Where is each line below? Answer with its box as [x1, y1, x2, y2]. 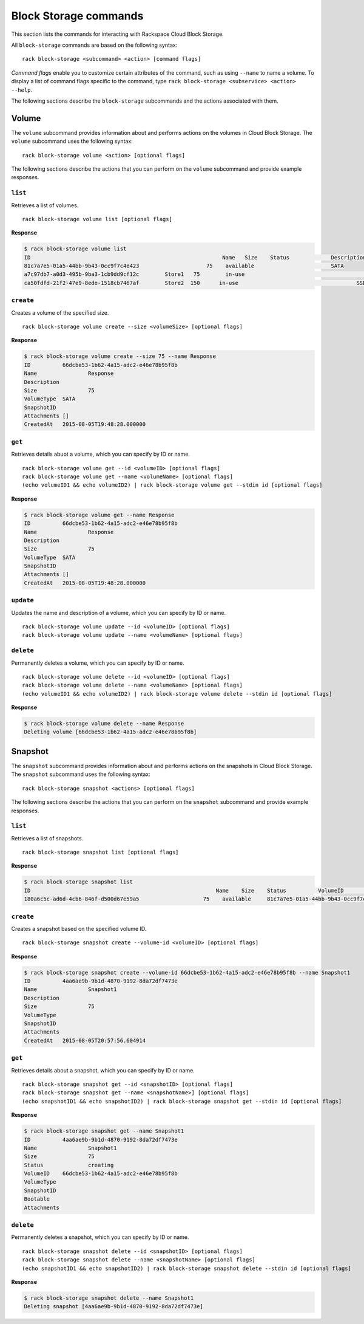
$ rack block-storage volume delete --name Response [24, 720, 184, 727]
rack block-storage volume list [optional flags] [22, 216, 173, 222]
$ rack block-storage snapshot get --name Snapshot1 [24, 1128, 184, 1134]
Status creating [24, 1161, 114, 1168]
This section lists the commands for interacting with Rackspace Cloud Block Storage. [11, 30, 224, 38]
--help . [11, 86, 33, 94]
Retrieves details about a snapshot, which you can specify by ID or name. [11, 1066, 195, 1074]
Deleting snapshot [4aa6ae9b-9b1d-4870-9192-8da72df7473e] [24, 1303, 203, 1310]
